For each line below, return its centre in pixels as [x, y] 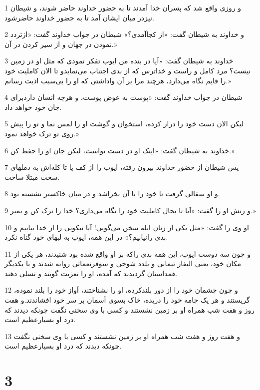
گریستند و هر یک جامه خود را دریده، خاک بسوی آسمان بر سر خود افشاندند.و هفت [127, 300]
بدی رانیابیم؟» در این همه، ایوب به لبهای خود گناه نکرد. [86, 237]
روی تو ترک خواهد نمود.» [42, 133]
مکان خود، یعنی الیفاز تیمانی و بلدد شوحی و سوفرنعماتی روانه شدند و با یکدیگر [123, 263]
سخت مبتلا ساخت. [32, 177]
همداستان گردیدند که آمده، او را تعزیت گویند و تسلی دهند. [91, 273]
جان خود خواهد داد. [33, 107]
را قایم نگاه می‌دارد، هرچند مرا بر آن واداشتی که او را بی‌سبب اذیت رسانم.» [118, 80]
